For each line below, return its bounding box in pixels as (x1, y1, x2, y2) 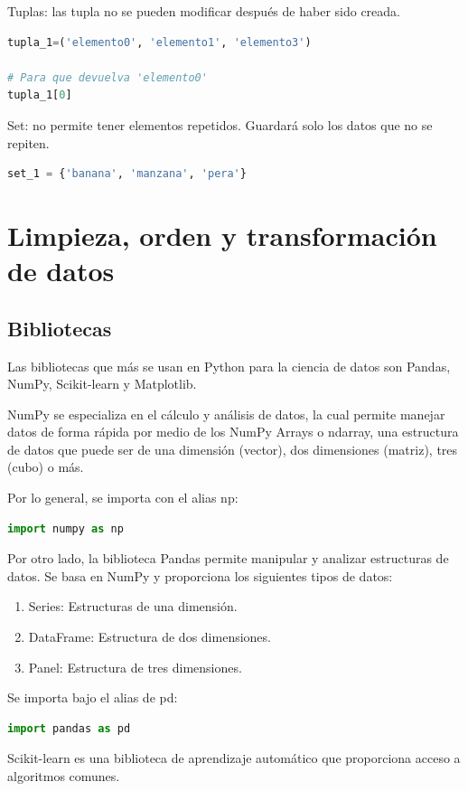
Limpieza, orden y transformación (7, 216, 437, 253)
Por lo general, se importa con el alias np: (7, 488, 239, 507)
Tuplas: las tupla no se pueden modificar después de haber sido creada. (7, 2, 400, 20)
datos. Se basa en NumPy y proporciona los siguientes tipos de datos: (7, 566, 393, 585)
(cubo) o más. (7, 457, 84, 476)
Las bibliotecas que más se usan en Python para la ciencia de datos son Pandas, (7, 356, 451, 375)
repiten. (7, 133, 50, 152)
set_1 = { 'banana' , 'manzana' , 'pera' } (7, 167, 247, 181)
